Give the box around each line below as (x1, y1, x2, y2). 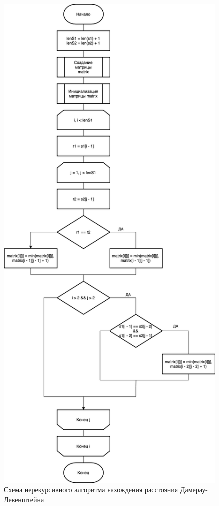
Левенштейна (4, 494, 44, 504)
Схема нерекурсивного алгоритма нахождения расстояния (4, 484, 178, 495)
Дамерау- (180, 484, 208, 495)
